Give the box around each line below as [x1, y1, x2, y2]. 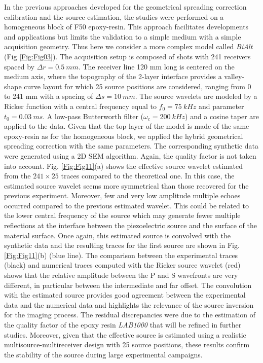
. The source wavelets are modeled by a [135, 91, 257, 101]
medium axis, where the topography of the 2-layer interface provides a [4, 71, 222, 82]
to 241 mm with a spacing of [4, 91, 93, 101]
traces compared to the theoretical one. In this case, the [61, 170, 235, 181]
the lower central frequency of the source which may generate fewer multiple [4, 210, 241, 221]
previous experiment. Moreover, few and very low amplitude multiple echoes [4, 190, 241, 201]
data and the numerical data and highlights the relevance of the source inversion [4, 299, 254, 310]
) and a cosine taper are [185, 111, 259, 121]
